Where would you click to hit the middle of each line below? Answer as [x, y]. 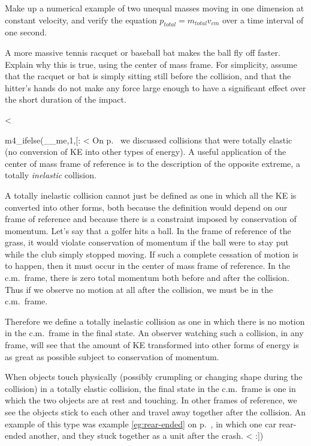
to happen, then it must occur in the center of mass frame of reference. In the [147, 266]
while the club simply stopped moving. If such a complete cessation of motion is [152, 254]
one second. [26, 32]
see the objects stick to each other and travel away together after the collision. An [155, 412]
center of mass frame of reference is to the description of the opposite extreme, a [153, 163]
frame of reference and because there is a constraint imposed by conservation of [151, 219]
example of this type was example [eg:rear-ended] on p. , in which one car [141, 423]
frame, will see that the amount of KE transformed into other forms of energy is [152, 345]
